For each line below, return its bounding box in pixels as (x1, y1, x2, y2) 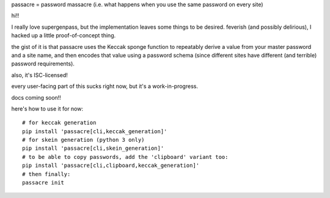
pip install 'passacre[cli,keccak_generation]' (22, 128, 167, 134)
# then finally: (22, 170, 71, 177)
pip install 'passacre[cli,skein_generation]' (22, 145, 164, 152)
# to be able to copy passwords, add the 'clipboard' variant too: (22, 153, 229, 160)
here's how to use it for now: (11, 105, 84, 112)
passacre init (22, 179, 64, 186)
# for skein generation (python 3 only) (22, 136, 145, 144)
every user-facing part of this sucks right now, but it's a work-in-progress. (11, 82, 199, 90)
